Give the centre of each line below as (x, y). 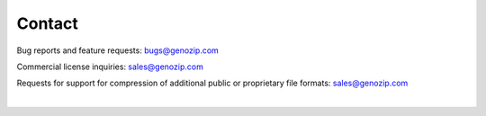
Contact (47, 23)
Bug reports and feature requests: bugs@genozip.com (118, 50)
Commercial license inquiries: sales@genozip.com (110, 67)
